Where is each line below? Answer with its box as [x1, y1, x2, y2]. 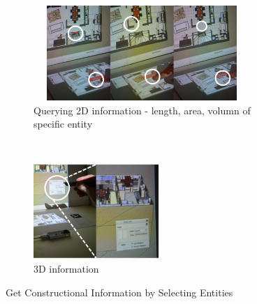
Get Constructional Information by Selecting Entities [6, 284, 233, 299]
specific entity [34, 116, 93, 131]
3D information [34, 261, 99, 276]
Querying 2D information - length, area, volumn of [34, 102, 251, 117]
